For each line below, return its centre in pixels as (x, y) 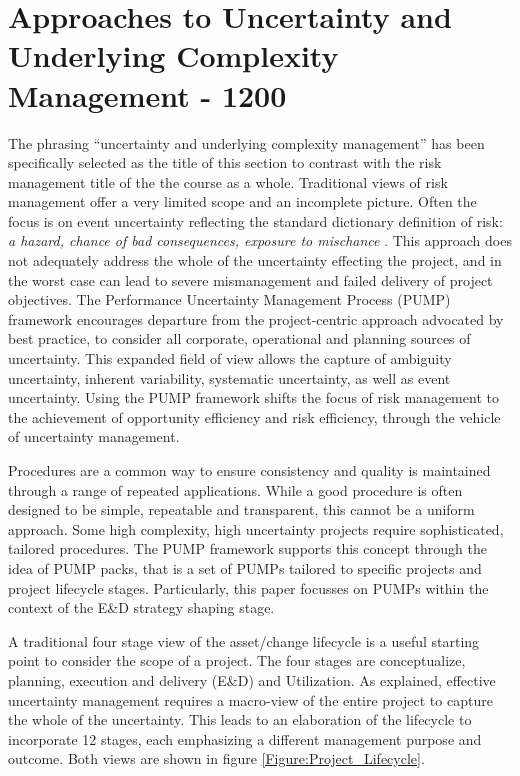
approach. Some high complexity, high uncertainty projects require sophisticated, (256, 528)
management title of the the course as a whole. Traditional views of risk (228, 181)
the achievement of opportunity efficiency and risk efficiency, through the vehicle (254, 416)
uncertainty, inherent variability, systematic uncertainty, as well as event (229, 377)
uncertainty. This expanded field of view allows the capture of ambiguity (230, 358)
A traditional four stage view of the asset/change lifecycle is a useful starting (244, 640)
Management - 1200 (147, 94)
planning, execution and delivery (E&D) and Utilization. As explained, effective (252, 679)
